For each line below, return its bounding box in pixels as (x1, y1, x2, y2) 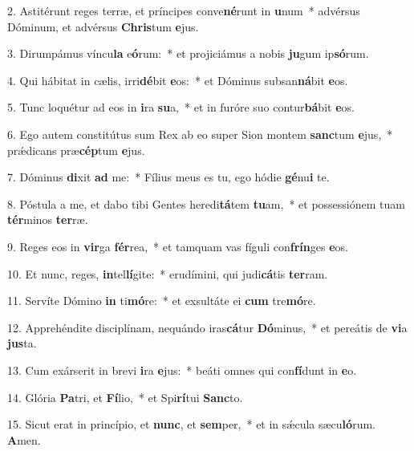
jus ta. (7, 335, 37, 351)
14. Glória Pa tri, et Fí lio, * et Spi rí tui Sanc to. (7, 388, 243, 405)
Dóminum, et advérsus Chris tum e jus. (7, 18, 199, 35)
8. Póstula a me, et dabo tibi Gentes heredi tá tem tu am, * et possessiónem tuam (7, 195, 405, 212)
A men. (7, 431, 41, 448)
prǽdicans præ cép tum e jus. (7, 141, 145, 158)
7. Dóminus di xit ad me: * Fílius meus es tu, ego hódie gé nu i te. (7, 169, 330, 185)
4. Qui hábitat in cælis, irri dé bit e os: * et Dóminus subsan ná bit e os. (7, 71, 348, 88)
